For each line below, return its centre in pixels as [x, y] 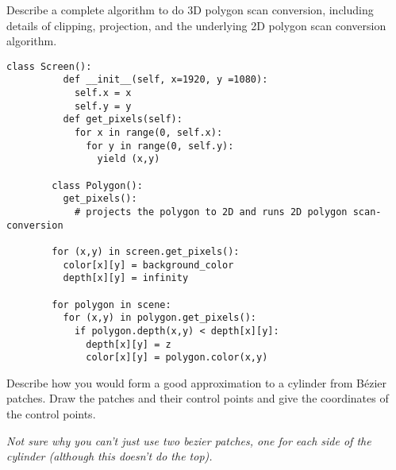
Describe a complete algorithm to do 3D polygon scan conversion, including [190, 10]
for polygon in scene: [111, 304]
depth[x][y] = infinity [126, 278]
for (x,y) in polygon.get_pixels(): [160, 318]
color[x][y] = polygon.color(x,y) [177, 358]
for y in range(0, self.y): [160, 146]
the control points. [51, 414]
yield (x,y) [129, 159]
